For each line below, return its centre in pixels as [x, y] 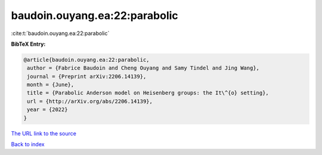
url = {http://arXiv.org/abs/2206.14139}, [90, 101]
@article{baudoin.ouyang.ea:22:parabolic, [86, 60]
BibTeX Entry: [28, 44]
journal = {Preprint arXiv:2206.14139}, [87, 76]
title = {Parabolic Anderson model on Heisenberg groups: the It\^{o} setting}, [148, 93]
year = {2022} [47, 110]
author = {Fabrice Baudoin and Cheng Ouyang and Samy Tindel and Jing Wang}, [143, 68]
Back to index [28, 144]
